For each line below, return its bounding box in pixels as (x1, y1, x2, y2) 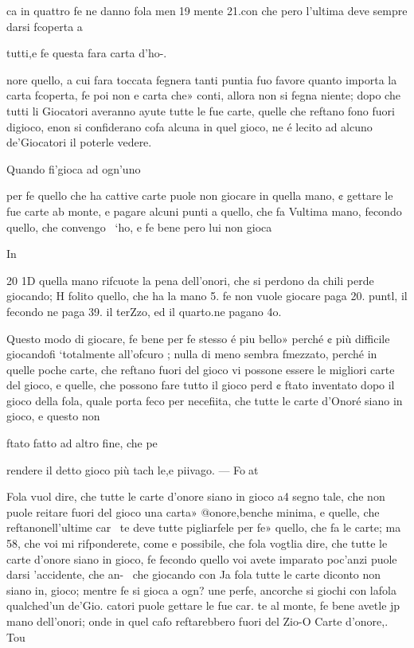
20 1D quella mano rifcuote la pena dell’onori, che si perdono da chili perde (6, 271, 374, 288)
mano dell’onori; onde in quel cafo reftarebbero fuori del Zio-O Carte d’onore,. (6, 613, 389, 629)
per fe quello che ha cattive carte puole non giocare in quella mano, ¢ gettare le (6, 187, 393, 204)
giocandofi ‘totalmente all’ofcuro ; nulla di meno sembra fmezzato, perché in (6, 345, 377, 362)
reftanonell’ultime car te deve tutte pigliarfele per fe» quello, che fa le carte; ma (6, 519, 401, 536)
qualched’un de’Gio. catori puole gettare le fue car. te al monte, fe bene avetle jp (6, 597, 400, 614)
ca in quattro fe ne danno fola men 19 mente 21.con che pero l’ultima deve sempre (6, 2, 408, 18)
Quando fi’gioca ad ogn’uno (6, 160, 141, 177)
